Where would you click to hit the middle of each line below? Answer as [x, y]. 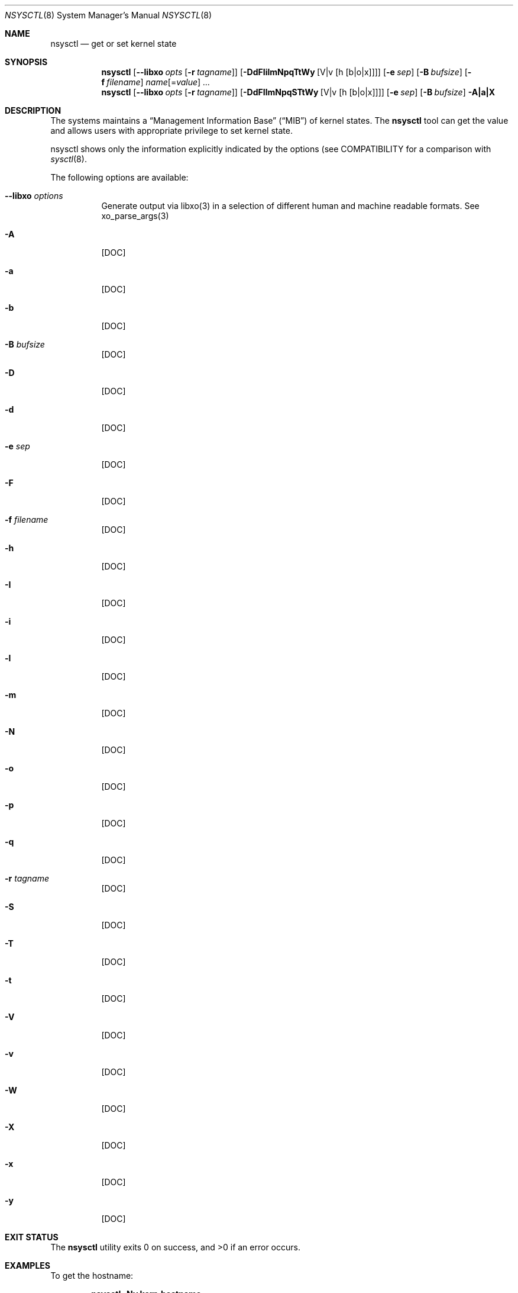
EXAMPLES [27, 1265]
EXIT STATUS [32, 1237]
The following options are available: [119, 177]
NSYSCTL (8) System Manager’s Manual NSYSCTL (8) [109, 15]
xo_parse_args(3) [135, 216]
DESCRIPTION [33, 110]
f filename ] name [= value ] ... [156, 82]
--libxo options [34, 196]
